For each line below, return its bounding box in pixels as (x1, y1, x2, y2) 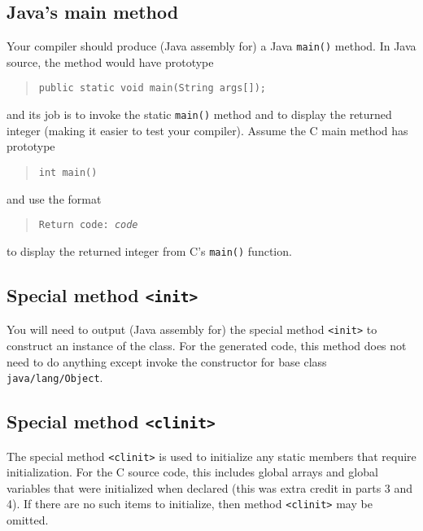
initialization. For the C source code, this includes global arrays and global (7, 463, 378, 481)
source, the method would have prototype (7, 53, 214, 70)
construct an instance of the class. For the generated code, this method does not (7, 336, 407, 353)
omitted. (7, 511, 49, 529)
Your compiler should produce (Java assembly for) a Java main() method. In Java (7, 37, 416, 55)
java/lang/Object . (7, 369, 103, 386)
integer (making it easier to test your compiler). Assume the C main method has (7, 121, 408, 138)
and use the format (7, 190, 102, 207)
